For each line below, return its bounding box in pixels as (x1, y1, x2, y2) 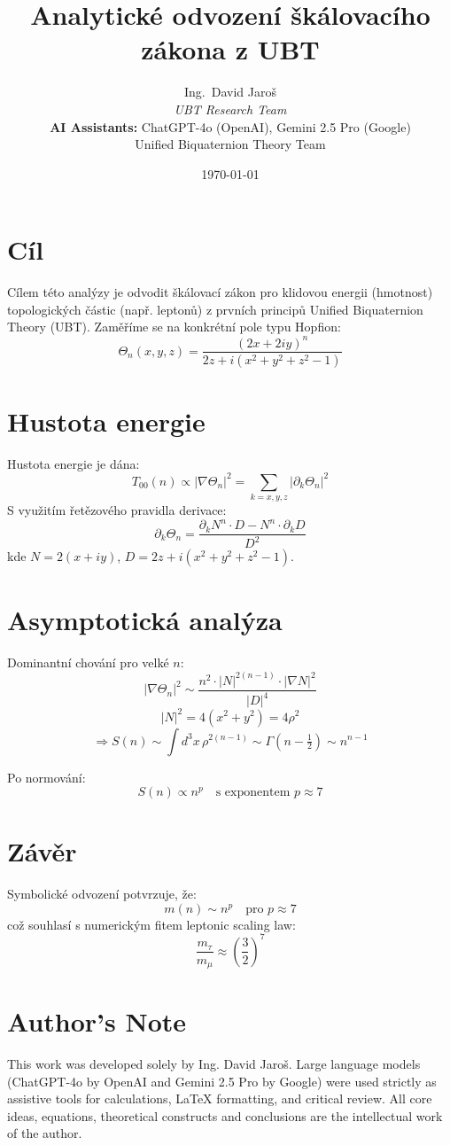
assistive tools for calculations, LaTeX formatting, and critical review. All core (7, 1089, 432, 1108)
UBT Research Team (174, 99, 287, 118)
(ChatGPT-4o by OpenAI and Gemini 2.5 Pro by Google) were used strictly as (7, 1071, 437, 1090)
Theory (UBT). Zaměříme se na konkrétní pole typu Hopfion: (7, 317, 341, 336)
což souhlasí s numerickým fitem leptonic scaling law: (7, 915, 296, 933)
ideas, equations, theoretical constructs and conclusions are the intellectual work (7, 1106, 443, 1125)
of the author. (7, 1124, 82, 1142)
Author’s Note (7, 1003, 187, 1040)
